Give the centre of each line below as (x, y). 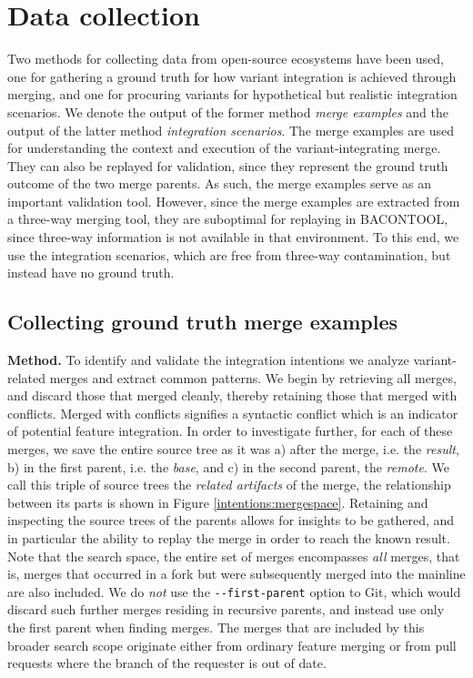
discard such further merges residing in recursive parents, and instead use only (226, 609)
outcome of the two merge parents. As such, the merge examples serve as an (220, 183)
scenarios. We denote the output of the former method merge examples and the (228, 111)
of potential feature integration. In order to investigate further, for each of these (230, 431)
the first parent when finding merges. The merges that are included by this (216, 627)
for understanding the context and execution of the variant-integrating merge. (224, 148)
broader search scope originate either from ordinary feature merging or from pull (232, 645)
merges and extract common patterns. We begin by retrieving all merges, (253, 377)
